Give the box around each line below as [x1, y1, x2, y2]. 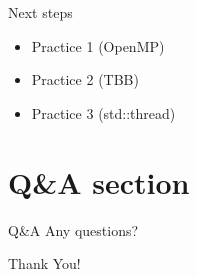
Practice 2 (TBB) [31, 69, 139, 90]
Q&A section [8, 161, 190, 202]
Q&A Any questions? [8, 219, 139, 240]
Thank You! [8, 253, 81, 274]
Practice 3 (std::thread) [31, 102, 176, 123]
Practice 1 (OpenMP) [31, 35, 165, 56]
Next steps [8, 2, 73, 22]
